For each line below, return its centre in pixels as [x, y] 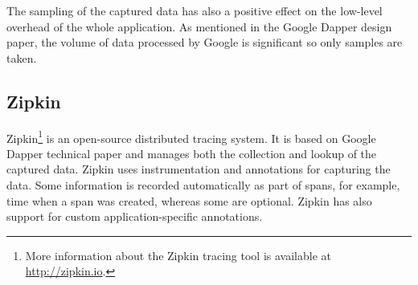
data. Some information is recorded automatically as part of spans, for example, [203, 185]
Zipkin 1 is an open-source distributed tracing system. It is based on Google [191, 136]
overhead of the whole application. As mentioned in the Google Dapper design [199, 26]
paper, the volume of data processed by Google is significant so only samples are [205, 42]
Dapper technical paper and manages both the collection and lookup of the [192, 153]
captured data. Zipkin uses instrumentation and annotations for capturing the [199, 169]
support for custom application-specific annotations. [135, 216]
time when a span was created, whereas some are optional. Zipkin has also [189, 200]
